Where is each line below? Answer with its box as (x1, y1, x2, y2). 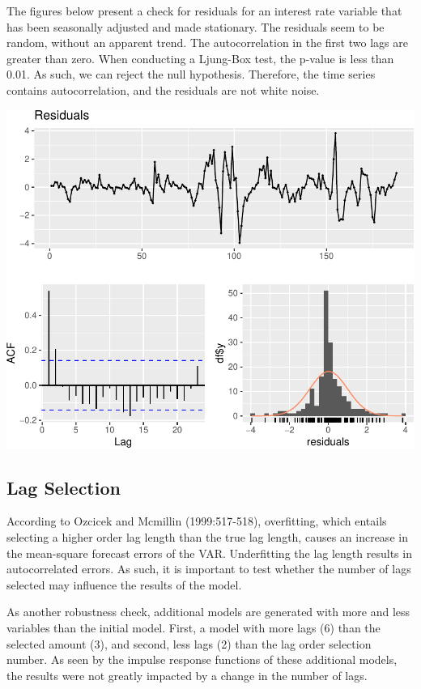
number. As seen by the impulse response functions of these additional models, (6, 651, 398, 668)
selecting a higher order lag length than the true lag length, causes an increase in (6, 529, 408, 546)
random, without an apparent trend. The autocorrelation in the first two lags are (6, 34, 408, 51)
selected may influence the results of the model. (6, 576, 242, 593)
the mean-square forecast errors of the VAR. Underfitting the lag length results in (6, 544, 412, 561)
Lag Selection (6, 474, 121, 500)
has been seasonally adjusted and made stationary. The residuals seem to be (6, 18, 385, 35)
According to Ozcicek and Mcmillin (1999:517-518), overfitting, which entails (6, 512, 387, 530)
